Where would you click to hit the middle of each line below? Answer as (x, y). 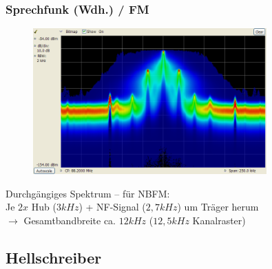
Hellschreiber (54, 257)
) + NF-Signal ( (112, 207)
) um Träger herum (218, 207)
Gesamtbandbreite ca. (70, 220)
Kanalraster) (219, 220)
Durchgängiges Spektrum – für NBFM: (88, 193)
